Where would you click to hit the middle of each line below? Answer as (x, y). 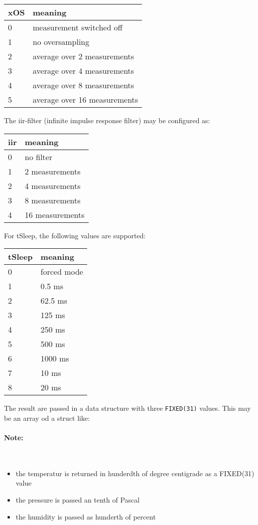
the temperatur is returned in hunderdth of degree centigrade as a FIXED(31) (135, 473)
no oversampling (61, 42)
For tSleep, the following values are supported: (75, 235)
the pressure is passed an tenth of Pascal (78, 500)
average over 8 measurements (83, 85)
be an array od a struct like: (47, 418)
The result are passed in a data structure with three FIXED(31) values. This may (128, 408)
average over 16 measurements (85, 99)
